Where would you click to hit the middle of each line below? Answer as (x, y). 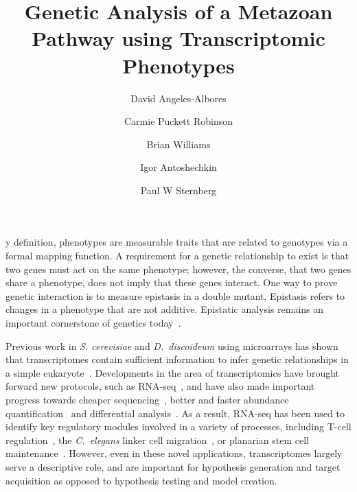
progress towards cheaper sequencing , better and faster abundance (147, 399)
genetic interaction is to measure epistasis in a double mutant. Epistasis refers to (175, 295)
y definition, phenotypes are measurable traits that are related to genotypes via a (177, 242)
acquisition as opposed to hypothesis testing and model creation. (141, 480)
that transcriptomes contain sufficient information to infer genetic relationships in (177, 359)
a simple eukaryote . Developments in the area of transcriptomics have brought (173, 372)
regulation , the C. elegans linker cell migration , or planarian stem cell (157, 440)
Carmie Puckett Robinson (178, 121)
